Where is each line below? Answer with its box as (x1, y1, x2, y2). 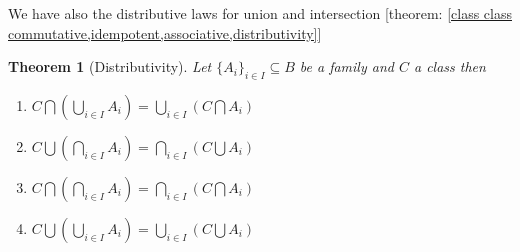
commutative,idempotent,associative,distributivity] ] (8, 22, 322, 43)
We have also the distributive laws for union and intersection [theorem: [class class (8, 3, 512, 23)
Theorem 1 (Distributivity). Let (8, 56, 212, 77)
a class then (413, 56, 486, 77)
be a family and (299, 56, 394, 77)
